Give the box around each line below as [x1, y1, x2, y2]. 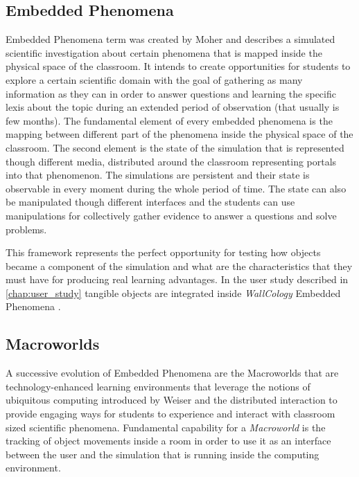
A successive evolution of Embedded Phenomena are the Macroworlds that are [6, 366, 339, 380]
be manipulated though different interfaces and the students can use [6, 195, 295, 209]
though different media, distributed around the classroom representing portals [6, 154, 337, 168]
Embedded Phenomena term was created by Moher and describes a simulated [6, 32, 335, 46]
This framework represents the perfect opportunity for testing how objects [6, 245, 321, 260]
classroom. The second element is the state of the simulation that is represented [6, 140, 344, 154]
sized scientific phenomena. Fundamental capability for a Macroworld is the [6, 420, 326, 434]
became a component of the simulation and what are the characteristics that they [6, 258, 353, 273]
